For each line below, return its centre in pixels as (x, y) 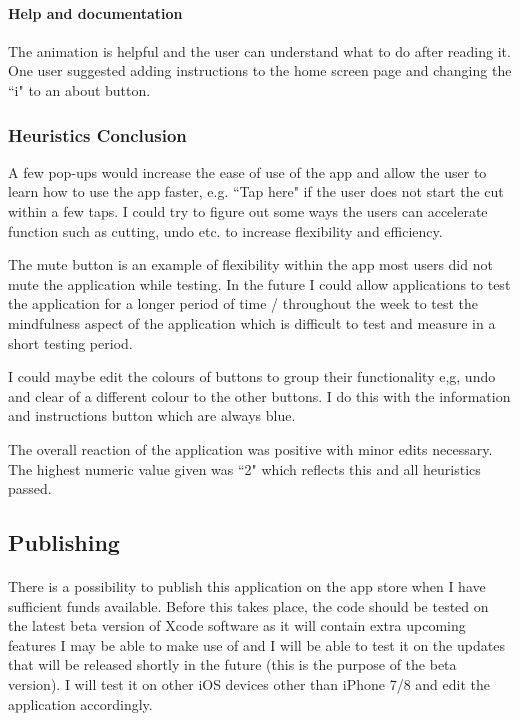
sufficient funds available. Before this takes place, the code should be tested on (248, 605)
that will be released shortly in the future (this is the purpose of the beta (232, 664)
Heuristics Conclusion (97, 134)
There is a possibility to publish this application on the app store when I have (247, 586)
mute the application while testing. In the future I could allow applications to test (259, 283)
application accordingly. (80, 703)
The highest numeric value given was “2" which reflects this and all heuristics (244, 468)
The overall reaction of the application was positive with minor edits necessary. (250, 448)
